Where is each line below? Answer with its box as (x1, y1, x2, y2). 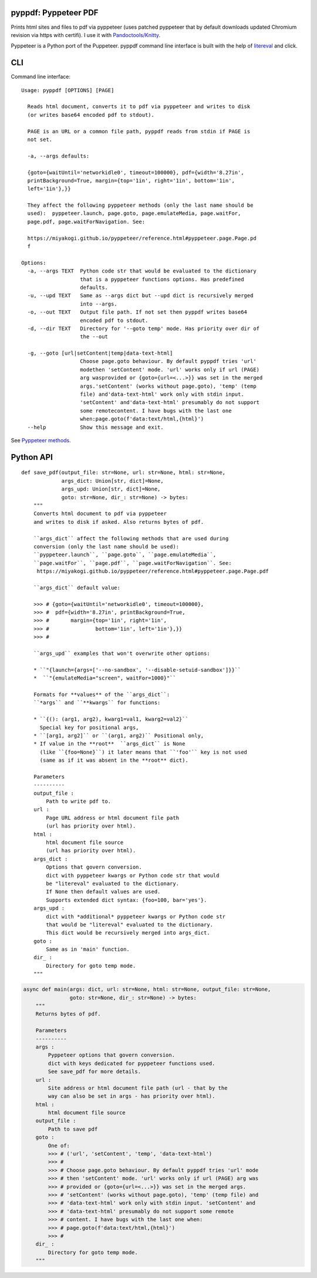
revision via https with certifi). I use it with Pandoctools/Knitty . (11, 31, 161, 38)
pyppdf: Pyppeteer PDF (11, 8, 99, 18)
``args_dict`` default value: (33, 584, 120, 591)
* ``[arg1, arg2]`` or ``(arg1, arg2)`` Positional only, (33, 732, 204, 739)
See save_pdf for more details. (48, 1068, 141, 1075)
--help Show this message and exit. (27, 423, 164, 431)
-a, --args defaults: (27, 153, 90, 159)
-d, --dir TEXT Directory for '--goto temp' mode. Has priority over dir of (27, 325, 260, 332)
